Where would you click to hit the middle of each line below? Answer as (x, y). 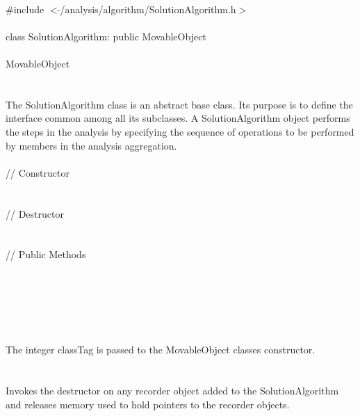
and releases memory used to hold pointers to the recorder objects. (148, 404)
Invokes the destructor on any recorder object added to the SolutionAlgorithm (172, 391)
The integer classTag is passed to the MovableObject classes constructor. (161, 350)
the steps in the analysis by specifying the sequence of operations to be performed (180, 131)
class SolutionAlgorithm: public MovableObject (106, 36)
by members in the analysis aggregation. (91, 145)
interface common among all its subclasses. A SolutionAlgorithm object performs (178, 118)
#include (25, 9)
